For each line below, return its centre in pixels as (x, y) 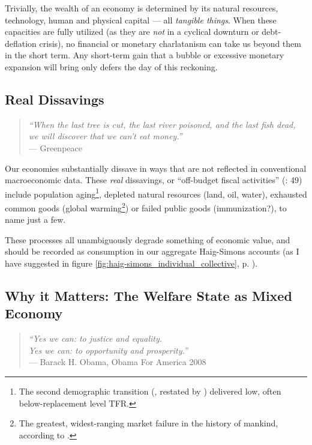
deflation (21, 43)
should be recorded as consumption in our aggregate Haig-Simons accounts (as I (152, 251)
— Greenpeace (55, 147)
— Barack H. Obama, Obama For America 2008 (117, 362)
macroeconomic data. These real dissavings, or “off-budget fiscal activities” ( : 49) (154, 180)
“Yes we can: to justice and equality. (95, 338)
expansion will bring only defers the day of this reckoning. (111, 66)
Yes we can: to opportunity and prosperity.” (108, 350)
